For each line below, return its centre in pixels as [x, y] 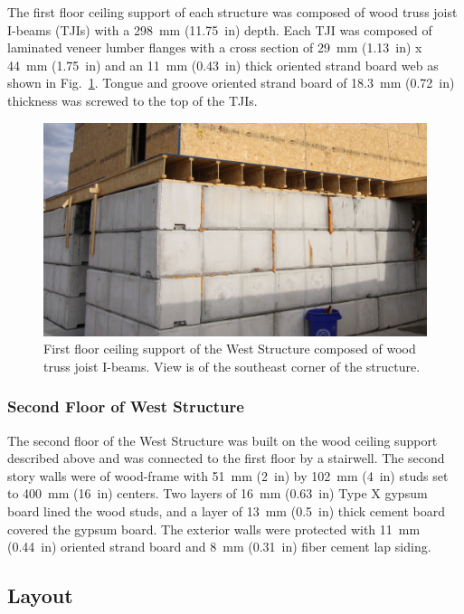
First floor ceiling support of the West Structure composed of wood [230, 349]
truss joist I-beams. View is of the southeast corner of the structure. [232, 366]
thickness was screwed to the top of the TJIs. [133, 100]
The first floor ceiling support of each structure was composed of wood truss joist [232, 12]
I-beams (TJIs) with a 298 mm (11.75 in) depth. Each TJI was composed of [220, 29]
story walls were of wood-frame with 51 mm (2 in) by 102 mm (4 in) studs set [228, 475]
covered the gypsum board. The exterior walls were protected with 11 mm [214, 529]
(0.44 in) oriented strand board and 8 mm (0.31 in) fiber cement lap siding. [219, 547]
